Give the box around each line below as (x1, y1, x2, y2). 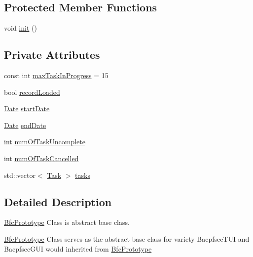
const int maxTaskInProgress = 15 (4, 70, 108, 80)
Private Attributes (4, 47, 100, 62)
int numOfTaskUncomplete (4, 136, 85, 147)
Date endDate (4, 120, 46, 130)
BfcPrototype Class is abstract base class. (4, 217, 130, 227)
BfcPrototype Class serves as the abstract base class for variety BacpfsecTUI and (4, 233, 250, 244)
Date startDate (4, 103, 50, 114)
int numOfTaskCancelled (4, 153, 79, 163)
